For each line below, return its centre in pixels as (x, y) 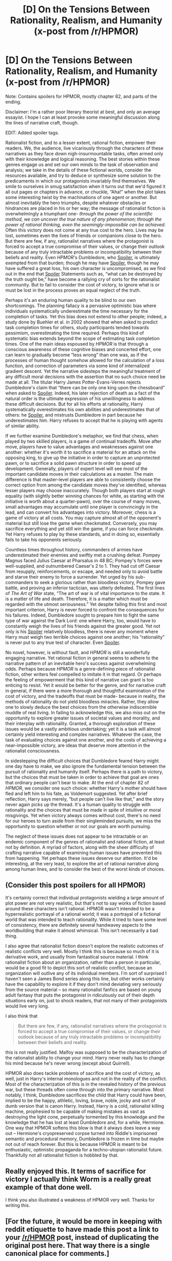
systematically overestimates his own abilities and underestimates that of (83, 409)
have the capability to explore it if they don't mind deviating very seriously (83, 984)
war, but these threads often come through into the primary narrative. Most (85, 1089)
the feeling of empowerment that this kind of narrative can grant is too (80, 679)
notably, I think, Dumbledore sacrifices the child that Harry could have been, (86, 1095)
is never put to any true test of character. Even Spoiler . (63, 642)
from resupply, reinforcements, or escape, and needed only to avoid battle (84, 571)
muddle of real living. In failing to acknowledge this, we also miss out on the (85, 712)
